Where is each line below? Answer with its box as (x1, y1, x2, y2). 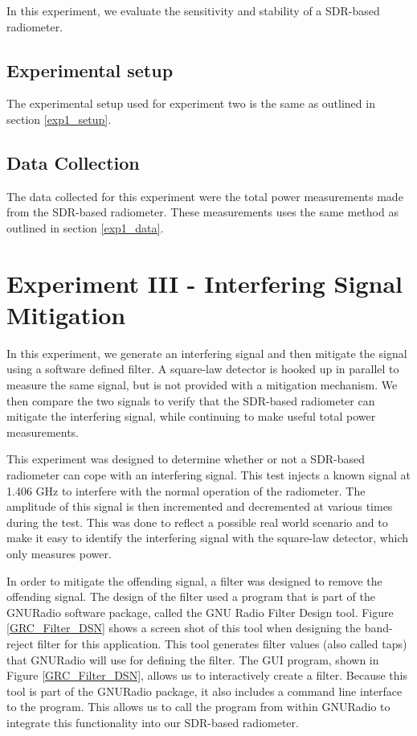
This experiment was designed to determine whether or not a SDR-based (6, 450, 366, 467)
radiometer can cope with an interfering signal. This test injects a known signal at (6, 467, 411, 483)
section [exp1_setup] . (6, 110, 112, 127)
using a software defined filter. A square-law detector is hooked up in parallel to (6, 360, 399, 377)
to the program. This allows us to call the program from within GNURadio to (6, 698, 390, 715)
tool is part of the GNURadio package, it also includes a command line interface (6, 682, 403, 699)
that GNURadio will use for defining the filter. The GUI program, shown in (6, 651, 379, 668)
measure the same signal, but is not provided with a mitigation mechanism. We (6, 376, 398, 393)
